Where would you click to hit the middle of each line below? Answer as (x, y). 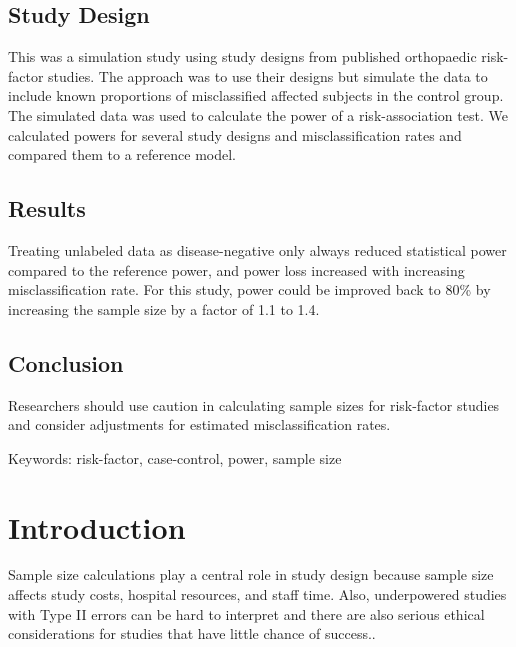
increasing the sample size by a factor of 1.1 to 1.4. (164, 308)
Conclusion (66, 362)
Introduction (97, 526)
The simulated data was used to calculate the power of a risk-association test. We (258, 114)
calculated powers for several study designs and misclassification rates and (235, 134)
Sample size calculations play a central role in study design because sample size (251, 574)
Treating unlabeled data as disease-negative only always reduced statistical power (257, 249)
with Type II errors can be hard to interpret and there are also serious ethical (246, 613)
